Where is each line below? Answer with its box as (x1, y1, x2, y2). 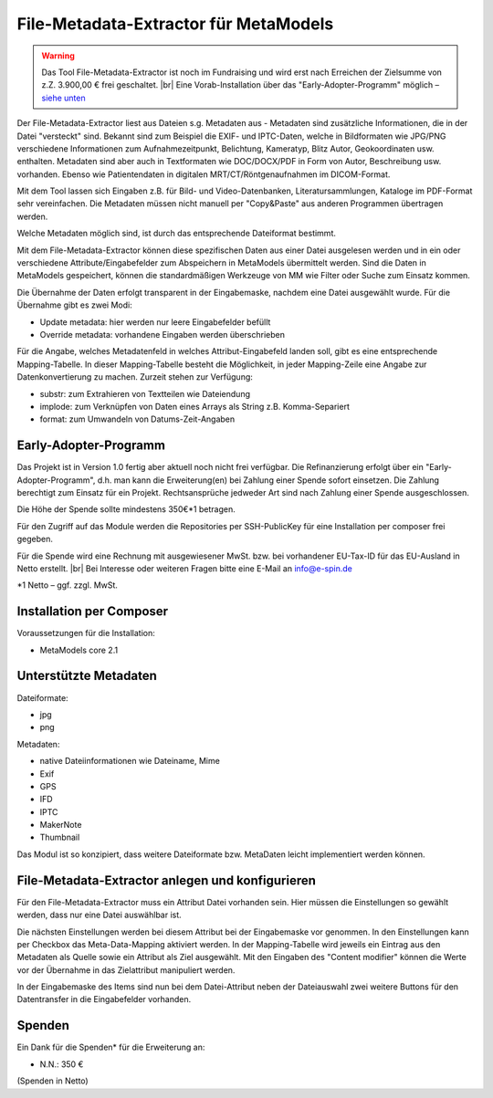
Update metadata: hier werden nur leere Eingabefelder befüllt (39, 316, 271, 328)
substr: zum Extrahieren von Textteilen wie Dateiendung (39, 388, 251, 399)
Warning (41, 50, 75, 61)
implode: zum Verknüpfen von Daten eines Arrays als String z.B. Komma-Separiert (39, 401, 351, 412)
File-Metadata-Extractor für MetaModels (16, 14, 334, 34)
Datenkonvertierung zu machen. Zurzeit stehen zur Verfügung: (16, 371, 253, 382)
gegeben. (16, 534, 54, 545)
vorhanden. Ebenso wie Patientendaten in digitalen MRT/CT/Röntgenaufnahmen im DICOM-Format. (16, 169, 391, 180)
